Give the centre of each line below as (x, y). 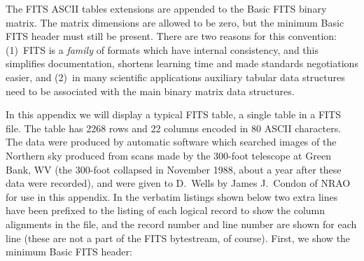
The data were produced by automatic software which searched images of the (171, 142)
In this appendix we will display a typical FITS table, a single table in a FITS (173, 114)
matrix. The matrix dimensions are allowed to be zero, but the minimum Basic (175, 22)
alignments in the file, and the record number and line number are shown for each (181, 224)
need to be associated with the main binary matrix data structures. (150, 91)
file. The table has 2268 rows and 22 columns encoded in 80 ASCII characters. (174, 128)
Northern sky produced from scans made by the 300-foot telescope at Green (168, 155)
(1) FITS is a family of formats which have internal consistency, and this (162, 49)
